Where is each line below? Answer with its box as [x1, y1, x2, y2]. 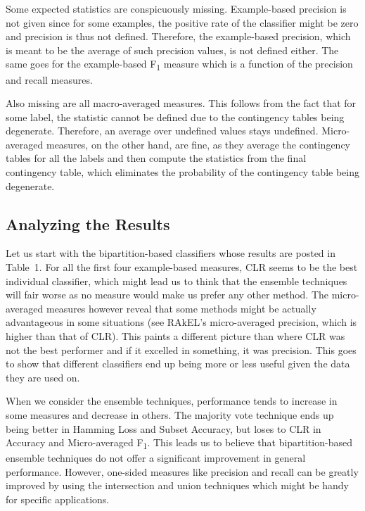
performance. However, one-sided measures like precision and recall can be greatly [6, 464, 359, 479]
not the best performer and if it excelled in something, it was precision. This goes [6, 342, 357, 357]
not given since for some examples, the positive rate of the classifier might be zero [6, 15, 359, 30]
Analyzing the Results [6, 213, 170, 234]
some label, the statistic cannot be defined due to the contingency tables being [6, 109, 345, 124]
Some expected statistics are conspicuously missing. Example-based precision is [6, 1, 347, 15]
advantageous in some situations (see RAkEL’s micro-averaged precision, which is [6, 315, 357, 329]
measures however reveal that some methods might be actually [46, 301, 316, 315]
